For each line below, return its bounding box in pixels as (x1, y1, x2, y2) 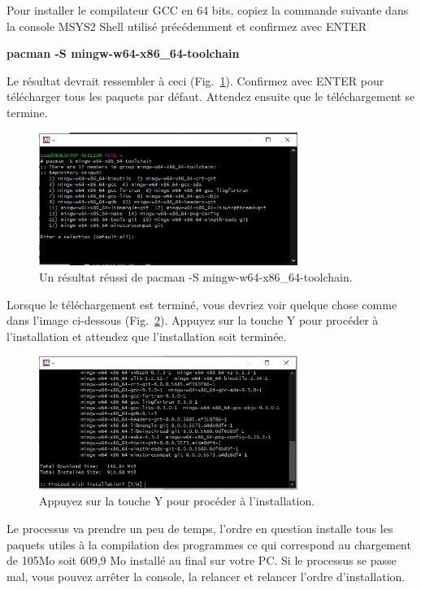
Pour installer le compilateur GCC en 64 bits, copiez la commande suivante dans (7, 2, 409, 18)
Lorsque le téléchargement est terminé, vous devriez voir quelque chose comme (7, 295, 397, 312)
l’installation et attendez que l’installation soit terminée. (7, 327, 287, 344)
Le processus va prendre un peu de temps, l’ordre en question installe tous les (7, 520, 393, 536)
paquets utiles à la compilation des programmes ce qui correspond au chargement (7, 535, 411, 553)
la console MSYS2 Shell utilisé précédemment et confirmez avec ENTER (7, 17, 367, 34)
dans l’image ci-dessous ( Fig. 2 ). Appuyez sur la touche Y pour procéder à (7, 312, 379, 329)
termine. (7, 103, 48, 120)
